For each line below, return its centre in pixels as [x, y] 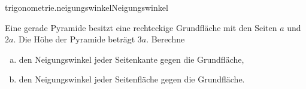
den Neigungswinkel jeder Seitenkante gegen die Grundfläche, [131, 59]
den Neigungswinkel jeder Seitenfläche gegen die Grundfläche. [132, 79]
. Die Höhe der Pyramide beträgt [74, 39]
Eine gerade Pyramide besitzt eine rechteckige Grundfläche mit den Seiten [141, 27]
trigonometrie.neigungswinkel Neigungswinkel [87, 7]
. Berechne [166, 39]
